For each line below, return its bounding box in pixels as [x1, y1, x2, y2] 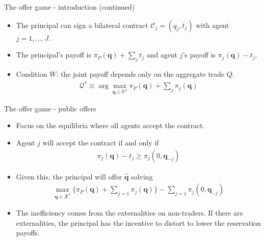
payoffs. [16, 227, 40, 238]
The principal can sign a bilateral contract [16, 19, 148, 30]
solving [131, 171, 153, 182]
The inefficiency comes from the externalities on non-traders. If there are [16, 207, 243, 218]
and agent [146, 49, 177, 60]
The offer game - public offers [4, 103, 96, 113]
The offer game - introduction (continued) [4, 2, 135, 12]
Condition [16, 68, 47, 79]
